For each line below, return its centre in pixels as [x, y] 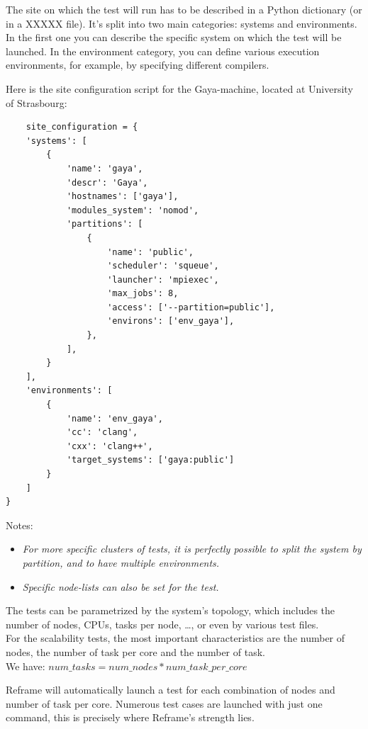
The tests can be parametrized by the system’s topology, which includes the [171, 610]
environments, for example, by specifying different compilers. [138, 65]
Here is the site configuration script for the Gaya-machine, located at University [179, 88]
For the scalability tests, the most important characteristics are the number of [175, 638]
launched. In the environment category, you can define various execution [163, 51]
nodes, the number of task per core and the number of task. [135, 651]
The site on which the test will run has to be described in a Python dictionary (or [184, 9]
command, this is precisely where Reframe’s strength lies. [130, 717]
